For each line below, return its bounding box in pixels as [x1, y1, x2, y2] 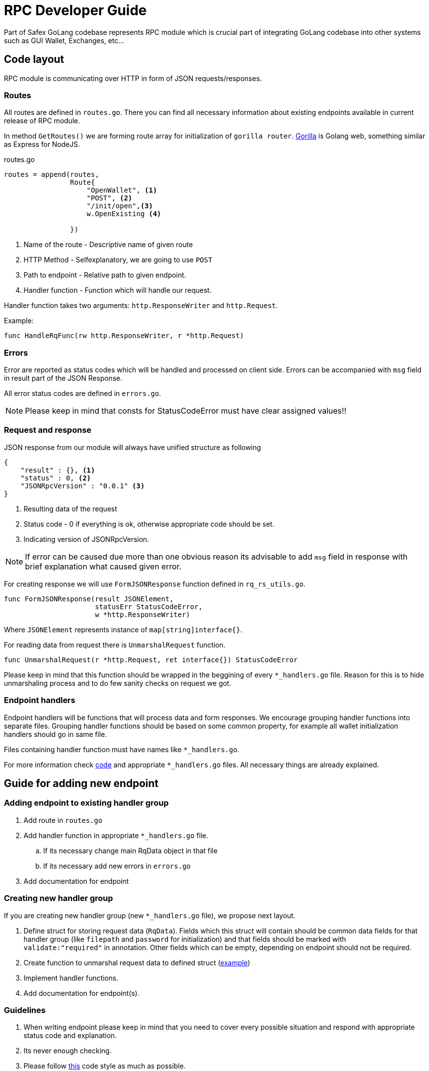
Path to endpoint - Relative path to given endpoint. [24, 271, 187, 280]
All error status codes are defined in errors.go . [4, 389, 161, 398]
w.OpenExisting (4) [86, 210, 161, 218]
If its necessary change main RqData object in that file [43, 846, 218, 855]
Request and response [4, 425, 92, 435]
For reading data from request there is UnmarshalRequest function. [4, 640, 226, 649]
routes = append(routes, [4, 170, 99, 179]
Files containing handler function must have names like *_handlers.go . [4, 745, 240, 754]
